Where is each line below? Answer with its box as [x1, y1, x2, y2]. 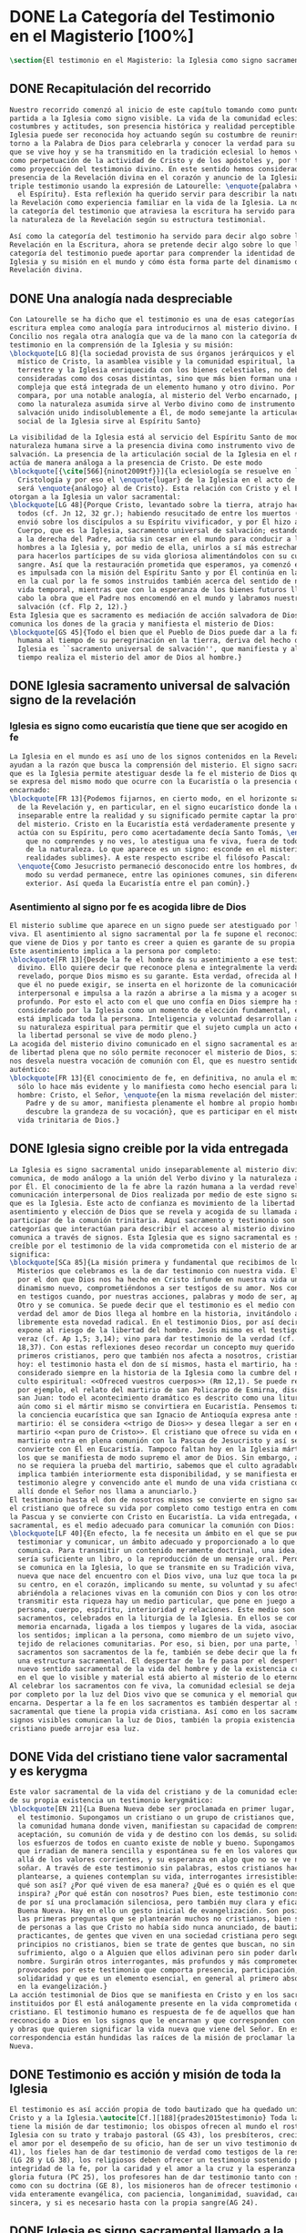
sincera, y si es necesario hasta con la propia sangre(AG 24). [9, 2197, 259, 2208]
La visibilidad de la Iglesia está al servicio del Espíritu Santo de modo [9, 433, 303, 443]
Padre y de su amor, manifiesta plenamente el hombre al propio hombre [25, 1099, 303, 1108]
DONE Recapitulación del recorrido [9, 81, 211, 97]
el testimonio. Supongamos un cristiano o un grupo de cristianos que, [17, 1812, 296, 1822]
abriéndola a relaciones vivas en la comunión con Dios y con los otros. [17, 1588, 303, 1597]
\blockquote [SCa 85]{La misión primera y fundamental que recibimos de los [9, 1259, 303, 1268]
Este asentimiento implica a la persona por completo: [9, 946, 222, 955]
